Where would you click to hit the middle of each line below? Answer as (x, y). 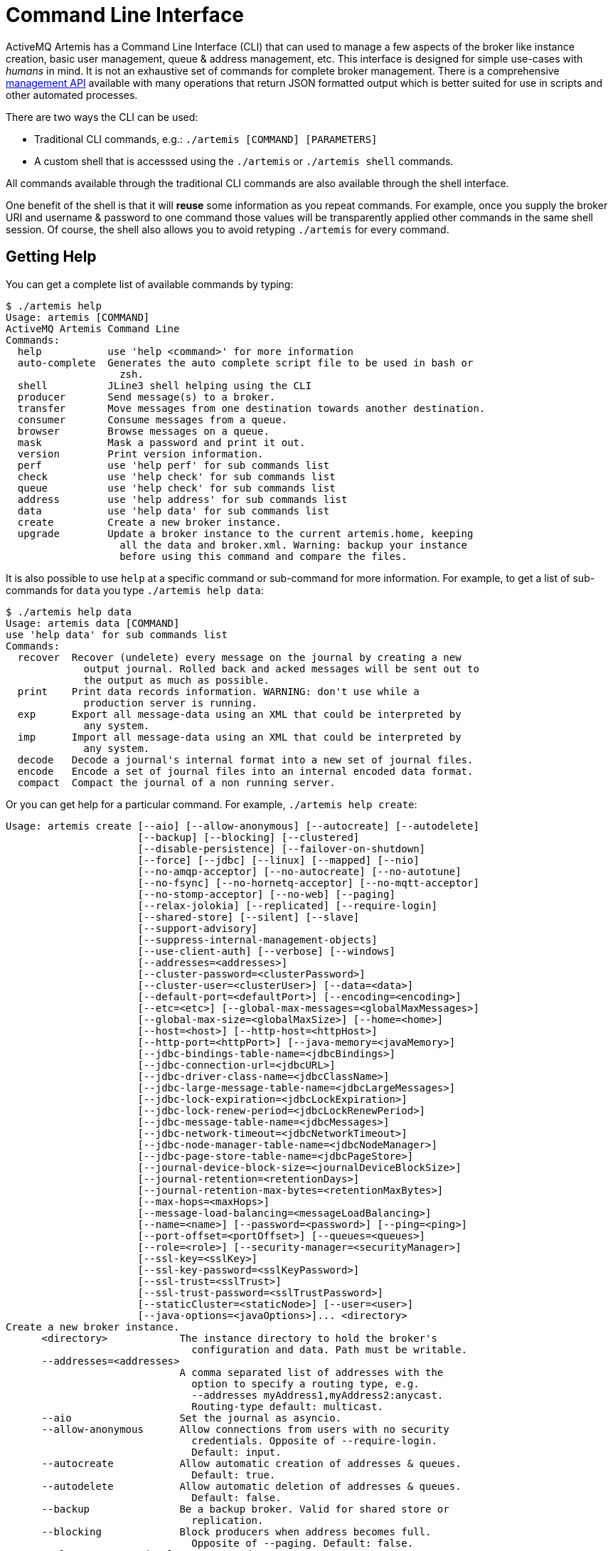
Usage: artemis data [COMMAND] (93, 623)
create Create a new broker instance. (149, 522)
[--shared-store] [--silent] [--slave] (249, 917)
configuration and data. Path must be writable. (330, 1349)
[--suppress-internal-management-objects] (257, 939)
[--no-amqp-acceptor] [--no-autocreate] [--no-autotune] (299, 871)
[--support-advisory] (198, 928)
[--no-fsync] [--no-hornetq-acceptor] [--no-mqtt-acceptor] (308, 883)
